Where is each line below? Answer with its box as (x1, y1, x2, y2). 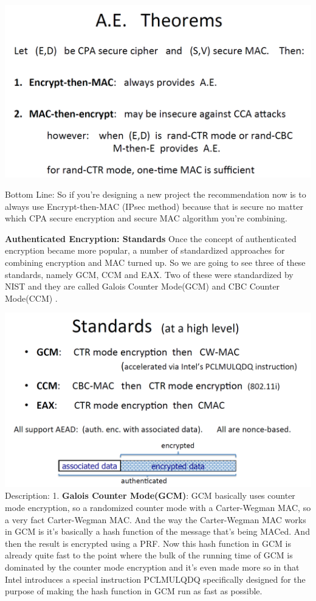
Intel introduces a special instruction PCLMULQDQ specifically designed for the (5, 572, 306, 585)
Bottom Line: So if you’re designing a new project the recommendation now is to (5, 188, 306, 201)
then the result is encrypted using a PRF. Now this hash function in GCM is (5, 537, 292, 549)
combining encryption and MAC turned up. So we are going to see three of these (5, 256, 306, 269)
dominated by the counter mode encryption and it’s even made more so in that (5, 561, 300, 574)
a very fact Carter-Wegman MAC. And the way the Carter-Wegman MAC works (5, 513, 306, 526)
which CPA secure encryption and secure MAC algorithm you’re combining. (5, 212, 287, 224)
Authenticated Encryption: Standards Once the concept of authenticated (5, 232, 297, 245)
